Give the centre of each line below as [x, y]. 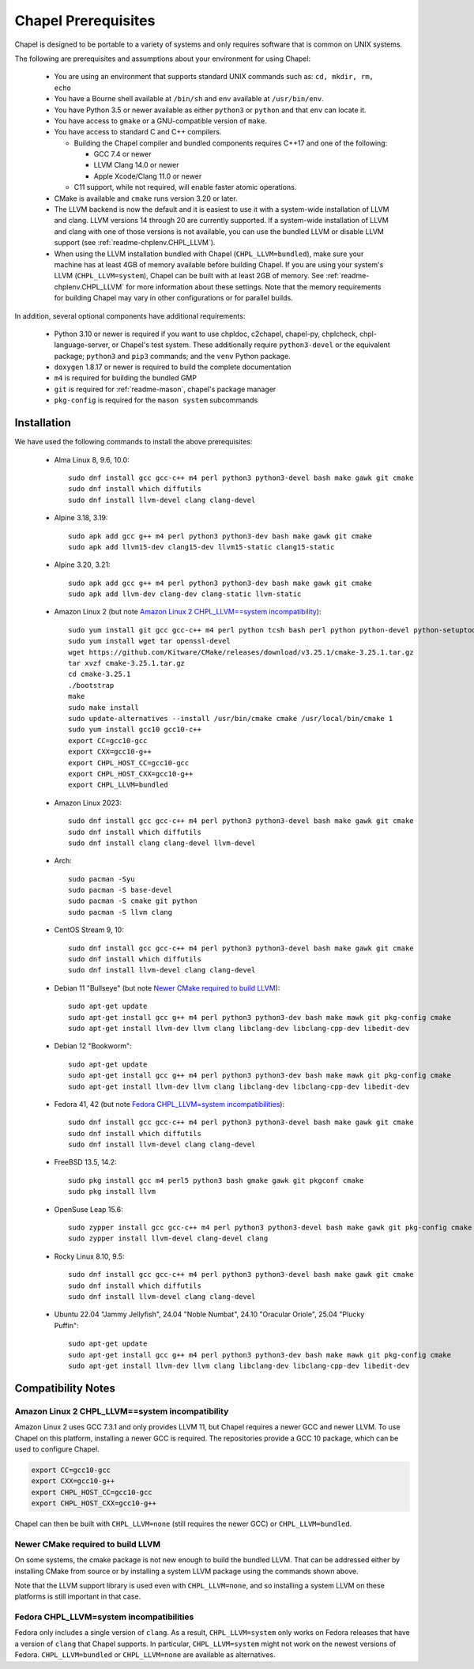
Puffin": [66, 1325]
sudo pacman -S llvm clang [120, 912]
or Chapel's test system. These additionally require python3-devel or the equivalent [251, 345]
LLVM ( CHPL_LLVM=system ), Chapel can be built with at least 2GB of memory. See [189, 276]
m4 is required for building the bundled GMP [126, 378]
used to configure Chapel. [57, 1449]
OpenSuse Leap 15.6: [89, 1209]
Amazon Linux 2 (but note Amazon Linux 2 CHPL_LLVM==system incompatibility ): [188, 612]
